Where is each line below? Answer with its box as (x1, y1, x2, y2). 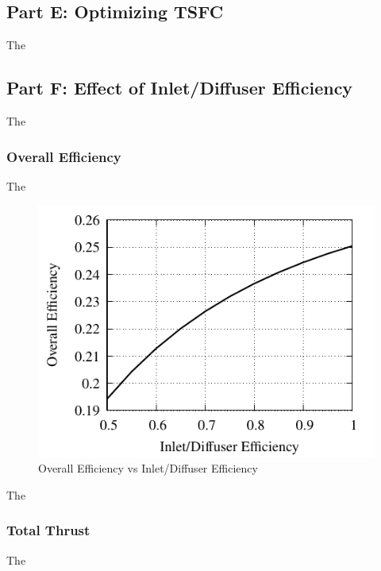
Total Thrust (6, 520, 90, 540)
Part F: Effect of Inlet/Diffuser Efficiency (6, 75, 353, 100)
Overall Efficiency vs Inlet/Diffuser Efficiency (38, 460, 258, 476)
